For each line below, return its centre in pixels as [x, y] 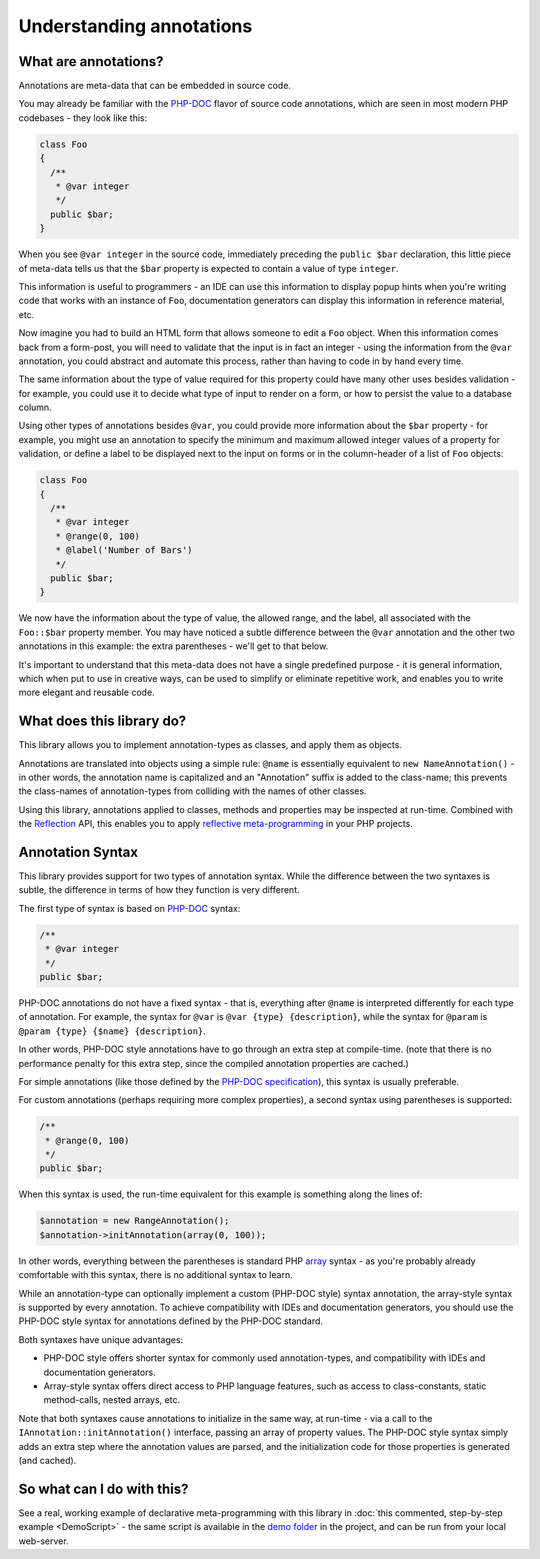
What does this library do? [102, 721]
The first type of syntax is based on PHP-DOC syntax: [129, 908]
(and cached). [47, 1460]
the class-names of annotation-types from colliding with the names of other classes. [192, 791]
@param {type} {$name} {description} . [112, 1031]
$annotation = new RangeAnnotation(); [134, 1221]
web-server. [43, 1541]
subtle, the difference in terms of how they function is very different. [159, 890]
